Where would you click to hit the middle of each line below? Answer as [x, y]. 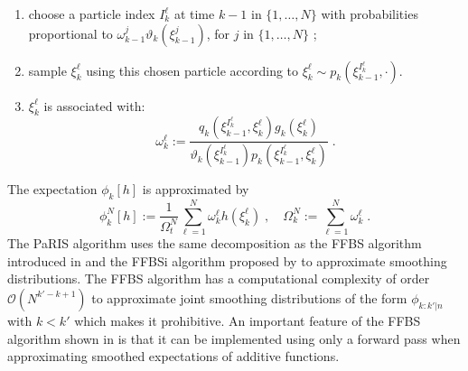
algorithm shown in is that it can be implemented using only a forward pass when [234, 338]
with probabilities [370, 14]
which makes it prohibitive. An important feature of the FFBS [248, 320]
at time [194, 14]
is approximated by [196, 189]
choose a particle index [92, 14]
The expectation [52, 189]
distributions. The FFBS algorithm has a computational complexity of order [219, 278]
